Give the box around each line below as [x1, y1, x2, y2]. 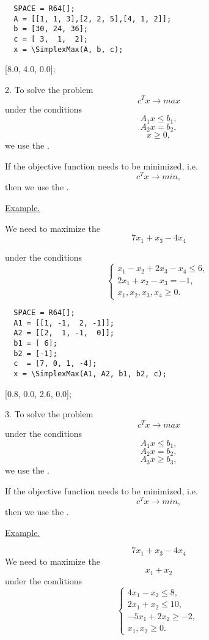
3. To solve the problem [5, 407, 94, 420]
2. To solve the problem [5, 83, 94, 95]
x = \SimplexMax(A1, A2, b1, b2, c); [13, 370, 167, 379]
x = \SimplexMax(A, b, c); [13, 45, 123, 54]
